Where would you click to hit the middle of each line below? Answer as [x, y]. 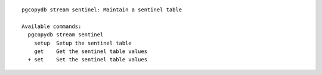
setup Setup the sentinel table [83, 43]
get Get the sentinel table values [91, 51]
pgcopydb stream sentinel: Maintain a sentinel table [102, 10]
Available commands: [52, 26]
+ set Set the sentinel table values [88, 60]
